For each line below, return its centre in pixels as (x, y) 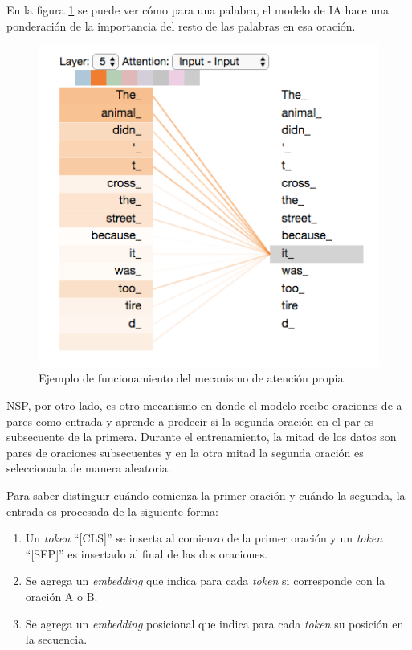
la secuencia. (56, 639)
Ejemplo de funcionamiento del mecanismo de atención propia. (193, 378)
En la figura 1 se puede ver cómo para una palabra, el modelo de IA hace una (198, 10)
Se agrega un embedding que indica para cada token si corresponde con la (205, 581)
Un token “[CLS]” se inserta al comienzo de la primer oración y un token (204, 538)
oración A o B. (61, 597)
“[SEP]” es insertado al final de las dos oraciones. (146, 553)
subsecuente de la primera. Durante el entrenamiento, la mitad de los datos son (202, 437)
